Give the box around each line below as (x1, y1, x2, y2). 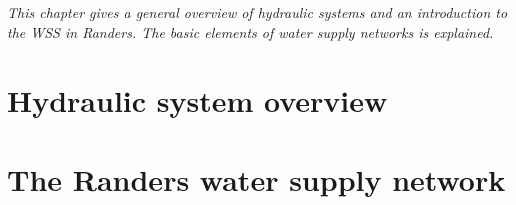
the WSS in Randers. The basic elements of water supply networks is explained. (7, 21, 494, 42)
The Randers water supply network (7, 158, 506, 199)
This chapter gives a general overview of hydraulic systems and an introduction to (7, 2, 508, 22)
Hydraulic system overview (7, 80, 388, 121)
